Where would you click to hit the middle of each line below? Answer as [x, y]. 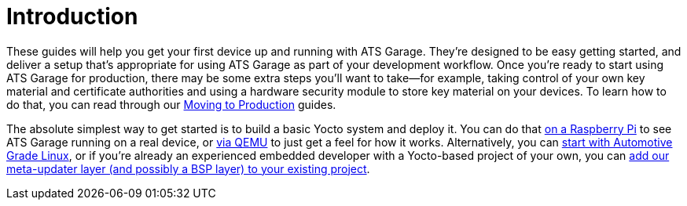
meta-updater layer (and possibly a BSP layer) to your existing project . [188, 168]
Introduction [72, 16]
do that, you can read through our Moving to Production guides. [171, 104]
